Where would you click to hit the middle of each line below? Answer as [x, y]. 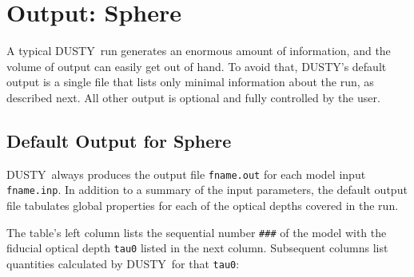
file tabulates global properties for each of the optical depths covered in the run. [203, 206]
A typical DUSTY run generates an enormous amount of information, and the [199, 51]
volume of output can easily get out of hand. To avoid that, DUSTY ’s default [197, 66]
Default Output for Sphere [119, 140]
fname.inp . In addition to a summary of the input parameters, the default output [207, 190]
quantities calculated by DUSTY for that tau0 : [123, 263]
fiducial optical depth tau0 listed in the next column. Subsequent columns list [197, 248]
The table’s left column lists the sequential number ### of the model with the [197, 232]
